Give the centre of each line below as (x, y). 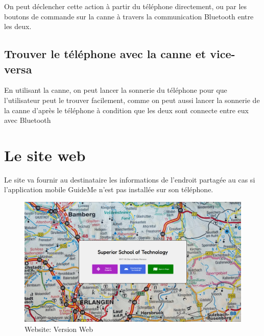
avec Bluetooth (28, 120)
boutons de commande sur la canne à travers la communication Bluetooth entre (129, 16)
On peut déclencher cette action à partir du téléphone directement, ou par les (126, 6)
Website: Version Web (59, 329)
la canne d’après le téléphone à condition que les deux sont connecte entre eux (126, 110)
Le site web (45, 155)
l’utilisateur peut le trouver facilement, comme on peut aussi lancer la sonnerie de (132, 100)
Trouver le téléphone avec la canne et (105, 54)
